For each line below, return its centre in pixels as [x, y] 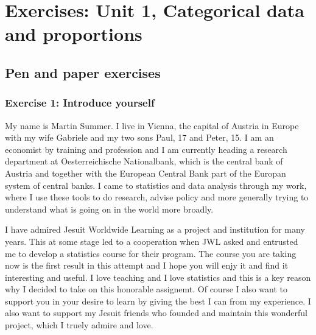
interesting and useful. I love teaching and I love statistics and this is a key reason [158, 277]
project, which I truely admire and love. [79, 325]
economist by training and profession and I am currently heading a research [146, 149]
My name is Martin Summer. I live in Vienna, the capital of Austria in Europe [152, 125]
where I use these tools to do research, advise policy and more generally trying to [157, 197]
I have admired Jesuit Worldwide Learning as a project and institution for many [155, 229]
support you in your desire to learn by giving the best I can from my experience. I [158, 301]
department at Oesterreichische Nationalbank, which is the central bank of [144, 161]
